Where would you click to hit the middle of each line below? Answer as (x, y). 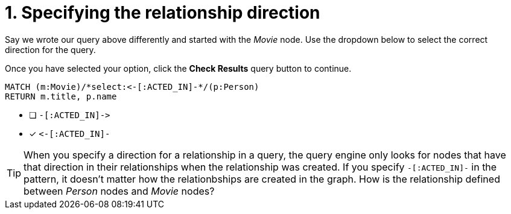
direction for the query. (50, 49)
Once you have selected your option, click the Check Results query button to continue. (178, 68)
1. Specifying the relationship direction (163, 13)
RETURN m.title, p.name (61, 96)
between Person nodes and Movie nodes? (119, 191)
